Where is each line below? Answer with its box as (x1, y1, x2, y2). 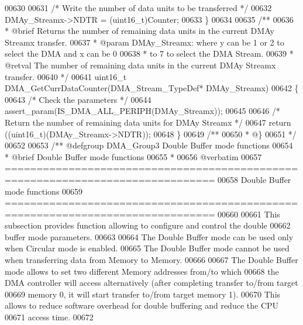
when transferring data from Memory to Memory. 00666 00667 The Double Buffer (5, 254, 298, 266)
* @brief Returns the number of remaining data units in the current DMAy (5, 25, 274, 37)
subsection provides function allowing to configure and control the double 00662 (5, 219, 291, 231)
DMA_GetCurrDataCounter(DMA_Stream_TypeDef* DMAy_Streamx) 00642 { (5, 82, 299, 94)
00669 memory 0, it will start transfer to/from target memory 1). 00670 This (5, 288, 281, 300)
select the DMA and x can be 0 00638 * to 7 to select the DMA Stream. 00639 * (5, 47, 294, 60)
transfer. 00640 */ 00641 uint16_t (5, 70, 127, 82)
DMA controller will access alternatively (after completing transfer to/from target (5, 276, 298, 289)
